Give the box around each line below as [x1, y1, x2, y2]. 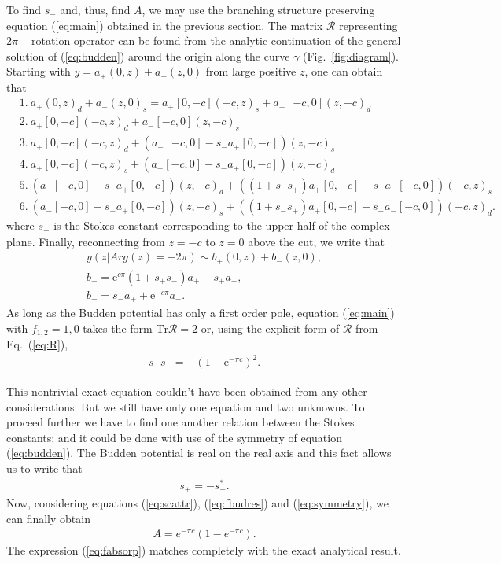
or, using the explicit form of [201, 319, 340, 336]
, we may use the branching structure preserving [142, 2, 375, 17]
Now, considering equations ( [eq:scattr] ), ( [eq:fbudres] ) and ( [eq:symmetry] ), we [6, 495, 389, 511]
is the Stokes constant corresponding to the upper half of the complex [53, 217, 390, 234]
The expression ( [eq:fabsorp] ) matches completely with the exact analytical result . [6, 542, 401, 558]
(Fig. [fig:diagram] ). [302, 47, 399, 64]
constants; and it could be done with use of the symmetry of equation [6, 429, 342, 445]
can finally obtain [6, 510, 90, 526]
